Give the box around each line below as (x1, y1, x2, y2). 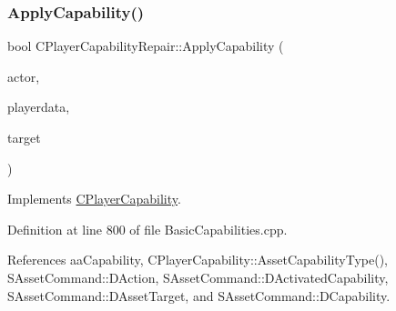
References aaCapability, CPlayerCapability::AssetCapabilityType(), (7, 250, 389, 269)
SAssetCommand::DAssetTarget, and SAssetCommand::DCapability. (7, 286, 391, 305)
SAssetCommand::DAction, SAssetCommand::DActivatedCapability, (7, 267, 389, 286)
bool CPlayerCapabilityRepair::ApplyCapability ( (7, 36, 284, 55)
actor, (7, 66, 40, 85)
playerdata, (7, 97, 70, 116)
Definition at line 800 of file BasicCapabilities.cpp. (7, 219, 288, 238)
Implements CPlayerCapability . (7, 189, 181, 208)
